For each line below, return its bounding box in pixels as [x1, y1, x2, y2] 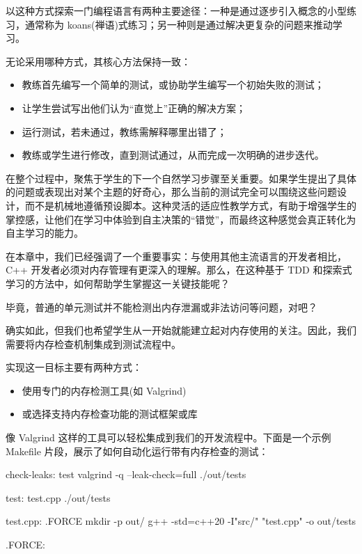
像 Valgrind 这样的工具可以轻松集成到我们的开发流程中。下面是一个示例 [6, 430, 331, 445]
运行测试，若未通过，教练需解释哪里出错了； [22, 124, 227, 138]
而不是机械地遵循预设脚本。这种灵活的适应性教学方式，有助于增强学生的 [24, 198, 356, 212]
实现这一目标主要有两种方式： [6, 360, 142, 374]
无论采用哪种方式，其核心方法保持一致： [6, 54, 191, 68]
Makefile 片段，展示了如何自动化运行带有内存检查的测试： [6, 443, 269, 458]
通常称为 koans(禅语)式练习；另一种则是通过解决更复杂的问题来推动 [24, 17, 333, 31]
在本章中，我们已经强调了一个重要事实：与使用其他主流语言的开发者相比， [6, 248, 347, 263]
